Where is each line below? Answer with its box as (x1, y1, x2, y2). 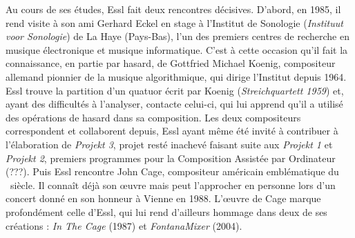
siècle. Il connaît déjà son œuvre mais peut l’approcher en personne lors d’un (10, 177, 336, 192)
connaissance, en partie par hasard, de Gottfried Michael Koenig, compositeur (6, 56, 336, 70)
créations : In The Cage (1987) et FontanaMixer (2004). (6, 218, 242, 232)
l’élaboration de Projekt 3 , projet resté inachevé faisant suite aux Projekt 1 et (6, 137, 333, 151)
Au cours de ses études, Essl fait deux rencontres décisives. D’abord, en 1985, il (6, 2, 341, 16)
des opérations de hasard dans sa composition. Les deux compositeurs (6, 110, 301, 124)
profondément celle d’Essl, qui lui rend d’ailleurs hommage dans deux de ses (6, 204, 327, 219)
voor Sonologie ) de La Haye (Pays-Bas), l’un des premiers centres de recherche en (6, 29, 349, 43)
